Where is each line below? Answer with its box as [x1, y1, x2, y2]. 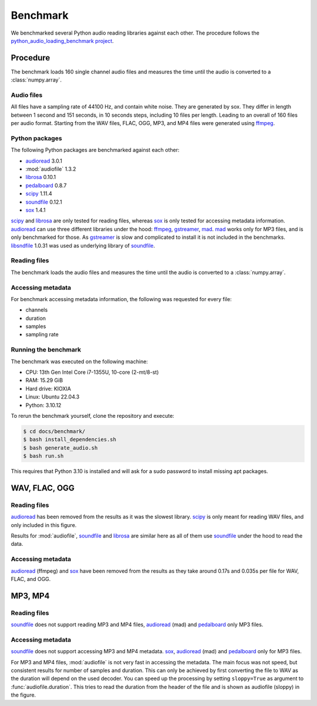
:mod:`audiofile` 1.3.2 [25, 165, 76, 173]
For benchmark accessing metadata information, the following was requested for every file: [11, 295, 232, 302]
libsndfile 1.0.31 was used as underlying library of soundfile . [11, 242, 156, 249]
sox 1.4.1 [25, 207, 46, 214]
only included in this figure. [11, 521, 77, 528]
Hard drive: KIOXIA [25, 385, 72, 392]
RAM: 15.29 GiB [25, 377, 63, 384]
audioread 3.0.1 [25, 157, 63, 164]
